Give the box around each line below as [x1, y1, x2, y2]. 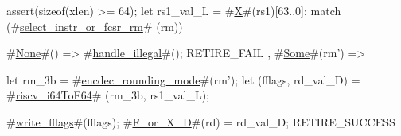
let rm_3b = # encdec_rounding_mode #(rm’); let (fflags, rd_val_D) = [6, 71, 360, 87]
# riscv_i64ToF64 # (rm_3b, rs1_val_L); [6, 87, 210, 103]
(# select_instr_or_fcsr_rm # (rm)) [6, 17, 183, 34]
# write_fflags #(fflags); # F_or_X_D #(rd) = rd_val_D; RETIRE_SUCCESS [6, 113, 395, 130]
